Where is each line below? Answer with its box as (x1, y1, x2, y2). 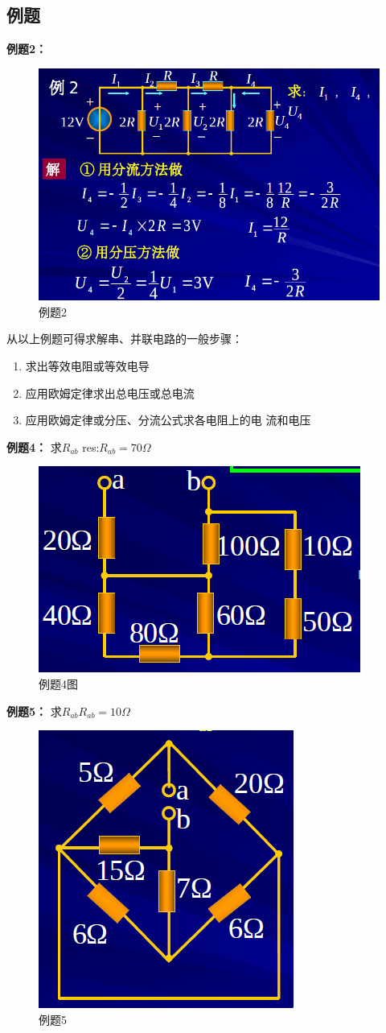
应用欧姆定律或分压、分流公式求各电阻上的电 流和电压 (25, 411, 311, 428)
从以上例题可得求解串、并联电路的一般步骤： (6, 330, 243, 347)
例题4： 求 (6, 438, 62, 455)
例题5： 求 (6, 702, 62, 719)
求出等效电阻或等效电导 (25, 357, 150, 374)
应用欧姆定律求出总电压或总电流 (25, 384, 195, 401)
